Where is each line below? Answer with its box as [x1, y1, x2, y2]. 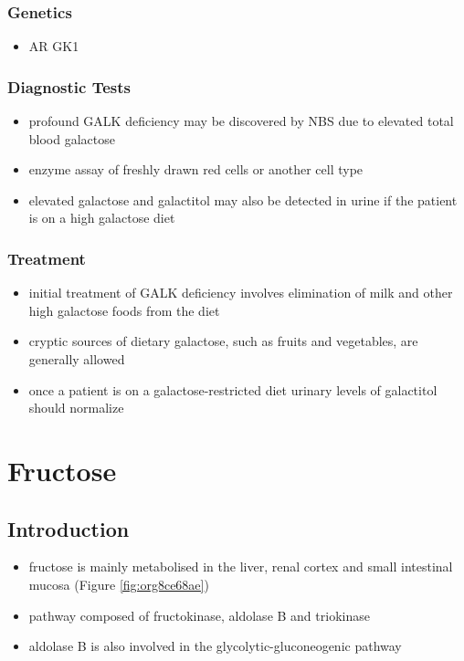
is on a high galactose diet [28, 208, 175, 227]
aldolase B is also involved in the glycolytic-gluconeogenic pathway [28, 636, 402, 656]
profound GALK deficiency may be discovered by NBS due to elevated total [28, 111, 454, 131]
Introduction [7, 514, 130, 542]
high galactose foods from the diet [28, 300, 220, 320]
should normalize [28, 398, 124, 417]
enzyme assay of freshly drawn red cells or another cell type [28, 160, 364, 179]
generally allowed [28, 350, 125, 368]
